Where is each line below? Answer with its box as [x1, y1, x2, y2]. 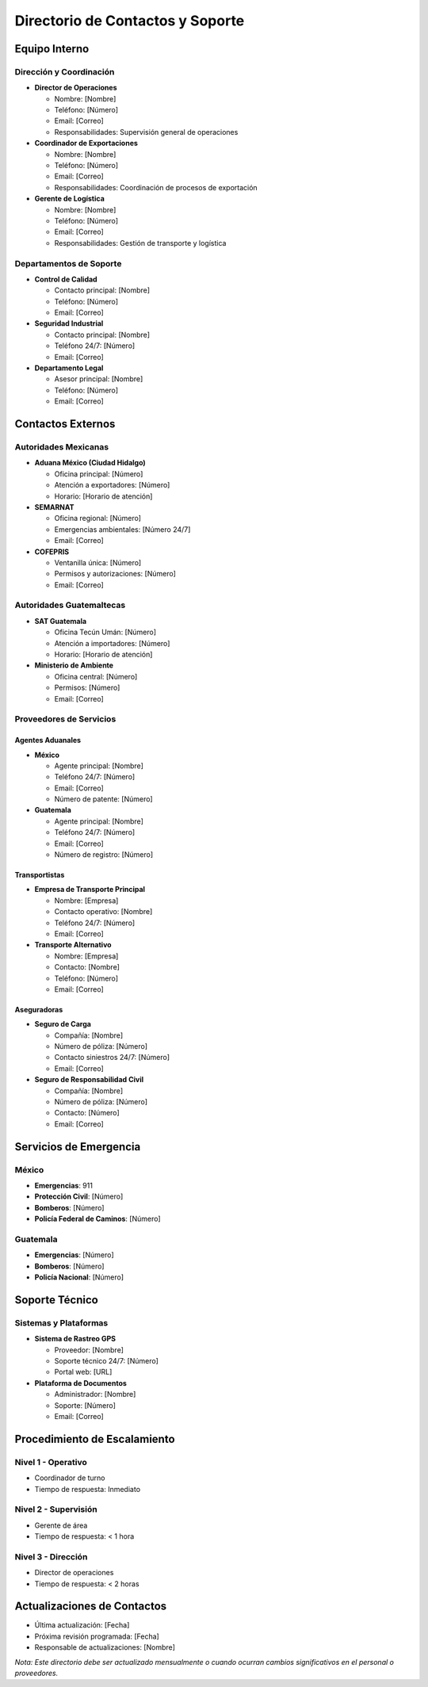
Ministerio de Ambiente [34, 660, 114, 670]
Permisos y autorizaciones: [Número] [54, 569, 176, 579]
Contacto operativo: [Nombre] [54, 907, 153, 916]
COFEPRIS [34, 547, 70, 557]
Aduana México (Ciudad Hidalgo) [34, 458, 146, 468]
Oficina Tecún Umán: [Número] [54, 627, 157, 637]
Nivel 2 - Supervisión [14, 1504, 98, 1515]
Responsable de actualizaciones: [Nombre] [34, 1643, 176, 1652]
